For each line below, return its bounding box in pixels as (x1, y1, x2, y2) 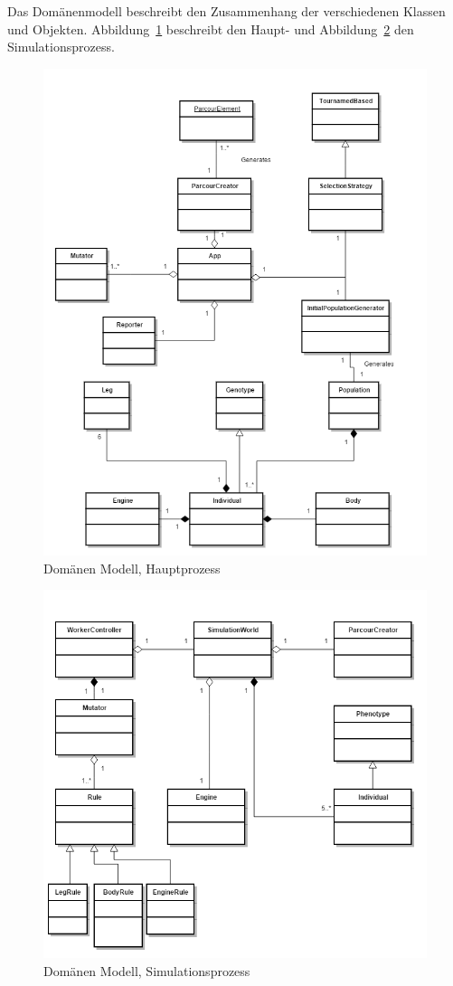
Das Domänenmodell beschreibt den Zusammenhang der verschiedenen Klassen (7, 2, 446, 20)
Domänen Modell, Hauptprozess (43, 558, 221, 577)
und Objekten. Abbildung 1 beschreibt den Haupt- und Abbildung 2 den (7, 19, 414, 38)
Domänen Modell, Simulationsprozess (43, 961, 250, 980)
